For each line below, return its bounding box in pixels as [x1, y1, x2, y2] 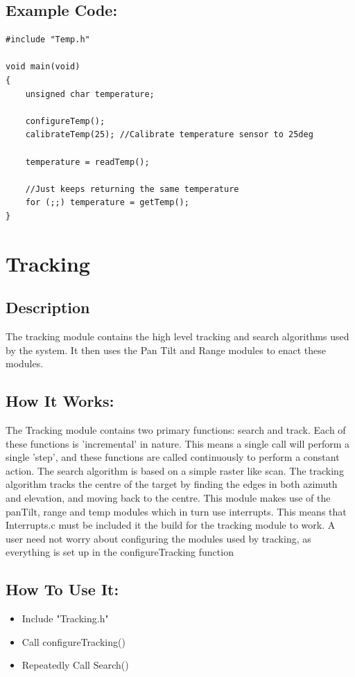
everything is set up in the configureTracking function [6, 545, 234, 559]
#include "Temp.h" [6, 35, 90, 45]
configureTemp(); [25, 116, 105, 126]
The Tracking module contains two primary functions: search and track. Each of [6, 423, 346, 437]
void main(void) [6, 62, 80, 72]
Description [6, 297, 90, 318]
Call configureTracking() [21, 634, 125, 649]
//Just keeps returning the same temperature [25, 184, 239, 194]
